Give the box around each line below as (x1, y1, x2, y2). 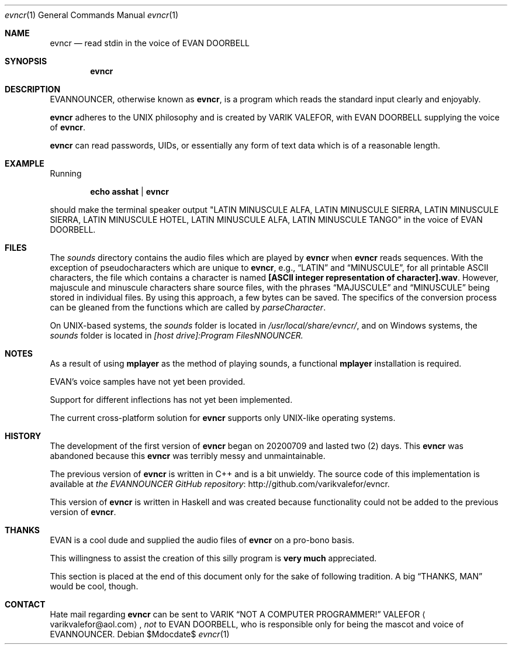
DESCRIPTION (5, 84, 61, 94)
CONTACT (5, 599, 46, 609)
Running (50, 168, 82, 178)
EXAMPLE (5, 158, 44, 168)
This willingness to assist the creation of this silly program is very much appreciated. (50, 553, 377, 563)
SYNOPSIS (5, 56, 47, 66)
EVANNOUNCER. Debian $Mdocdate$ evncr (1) (50, 629, 230, 639)
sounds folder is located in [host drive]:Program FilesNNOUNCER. (50, 330, 303, 340)
